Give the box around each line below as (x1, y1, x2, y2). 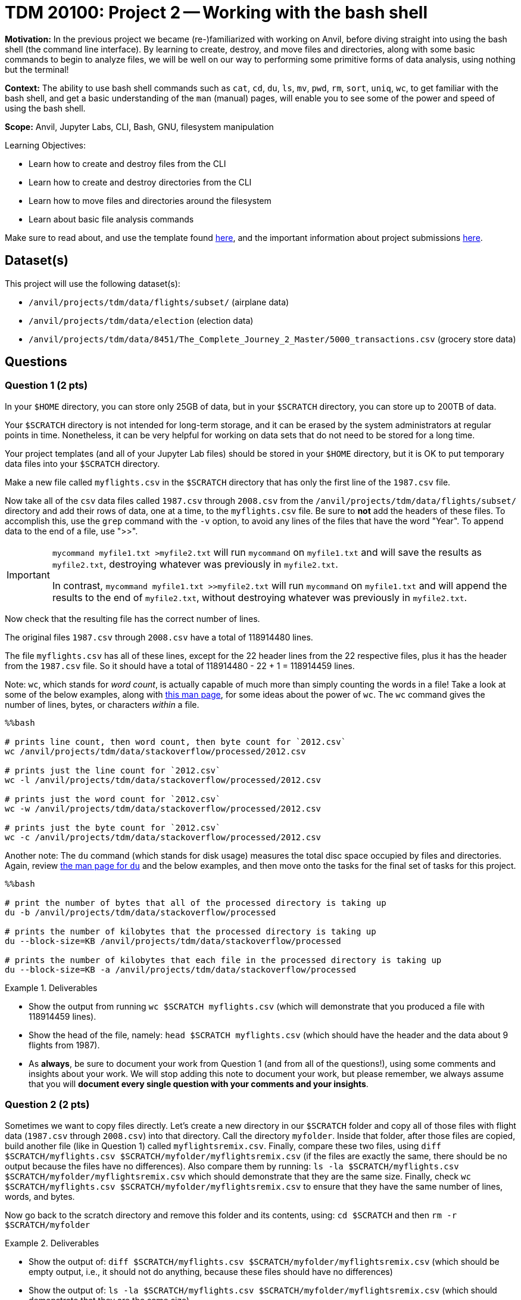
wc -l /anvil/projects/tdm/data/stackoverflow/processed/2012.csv (5, 775, 322, 785)
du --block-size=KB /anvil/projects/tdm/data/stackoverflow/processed (5, 936, 341, 946)
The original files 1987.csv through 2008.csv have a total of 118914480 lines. (5, 632, 313, 642)
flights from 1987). (29, 1039, 100, 1050)
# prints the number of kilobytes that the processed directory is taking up (5, 926, 376, 936)
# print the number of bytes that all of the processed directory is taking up (5, 897, 386, 908)
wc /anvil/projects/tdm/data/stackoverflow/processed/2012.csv (5, 746, 306, 756)
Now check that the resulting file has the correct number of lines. (5, 613, 260, 624)
